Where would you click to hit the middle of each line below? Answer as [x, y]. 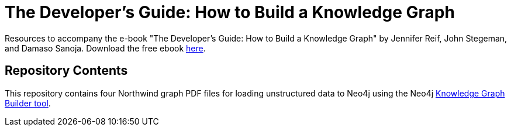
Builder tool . [28, 103]
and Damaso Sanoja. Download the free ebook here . [105, 48]
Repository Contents [66, 71]
